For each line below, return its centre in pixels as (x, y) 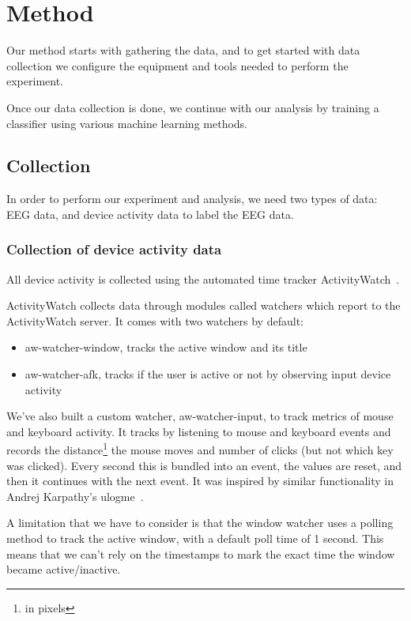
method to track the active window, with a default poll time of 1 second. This (195, 538)
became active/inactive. (64, 569)
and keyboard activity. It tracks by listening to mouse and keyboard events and (199, 431)
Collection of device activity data (114, 249)
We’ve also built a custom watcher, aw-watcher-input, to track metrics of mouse (200, 416)
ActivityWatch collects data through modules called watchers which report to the (204, 305)
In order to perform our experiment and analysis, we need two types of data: (192, 199)
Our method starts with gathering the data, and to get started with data (183, 50)
